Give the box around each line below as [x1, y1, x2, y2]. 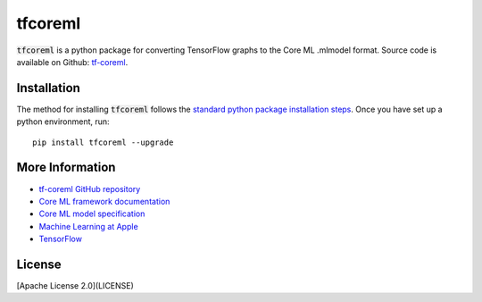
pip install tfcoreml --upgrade [32, 137, 174, 147]
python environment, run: [16, 116, 111, 127]
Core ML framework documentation [38, 196, 170, 206]
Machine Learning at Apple [38, 221, 138, 231]
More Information [16, 160, 116, 175]
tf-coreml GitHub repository [38, 183, 141, 194]
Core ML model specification [38, 208, 145, 219]
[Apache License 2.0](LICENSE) [16, 281, 134, 290]
